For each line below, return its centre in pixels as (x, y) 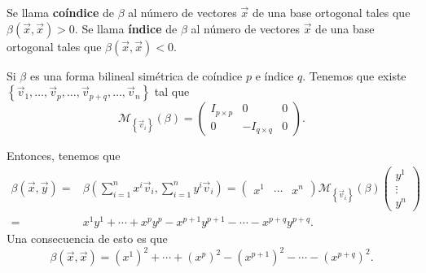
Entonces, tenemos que (64, 156)
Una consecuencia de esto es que (87, 238)
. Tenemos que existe (354, 75)
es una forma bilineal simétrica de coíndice (136, 75)
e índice (274, 75)
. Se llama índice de (126, 28)
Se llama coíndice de (61, 12)
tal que (172, 91)
